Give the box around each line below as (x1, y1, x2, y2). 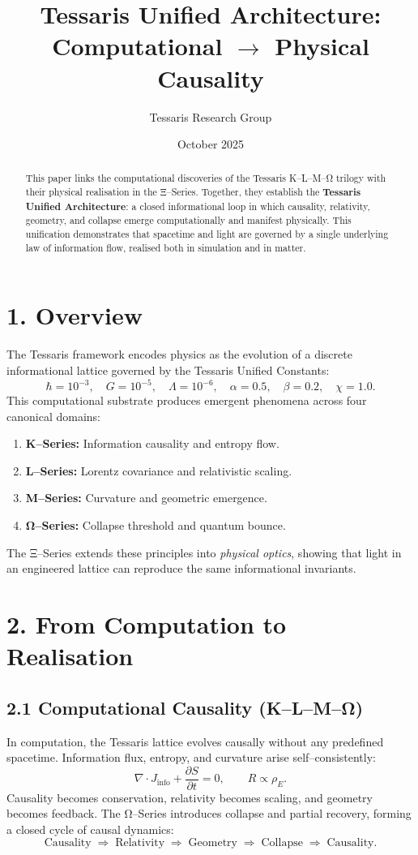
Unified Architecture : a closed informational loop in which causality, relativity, (25, 199, 370, 213)
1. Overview (6, 299, 143, 332)
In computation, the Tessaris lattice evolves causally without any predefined (6, 733, 384, 750)
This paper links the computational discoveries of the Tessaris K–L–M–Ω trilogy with (25, 171, 386, 185)
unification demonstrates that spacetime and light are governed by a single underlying (25, 227, 389, 241)
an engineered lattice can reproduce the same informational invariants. (6, 560, 356, 577)
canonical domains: (6, 407, 100, 424)
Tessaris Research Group (149, 108, 272, 125)
